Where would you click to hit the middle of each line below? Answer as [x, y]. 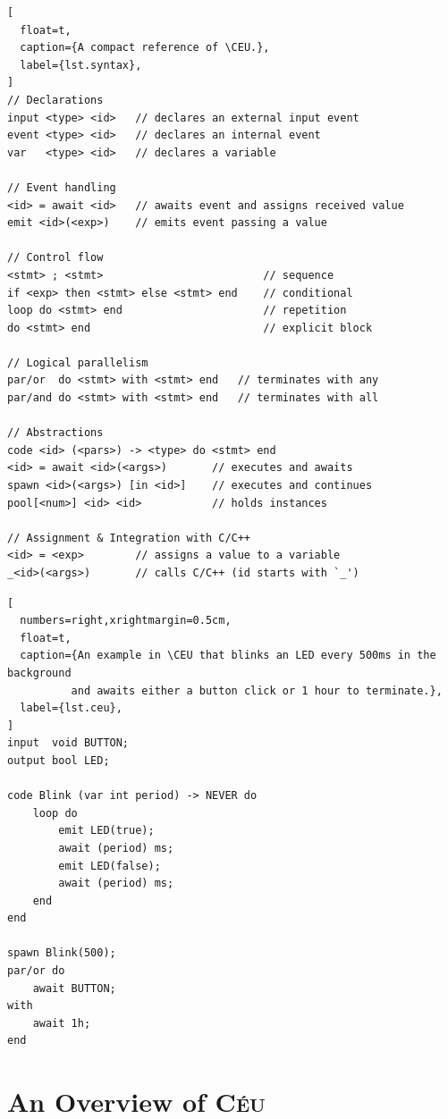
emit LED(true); [106, 831]
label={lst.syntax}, [81, 65]
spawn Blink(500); [62, 953]
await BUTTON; [74, 988]
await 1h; [62, 1023]
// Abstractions [55, 433]
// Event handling [62, 187]
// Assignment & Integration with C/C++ [129, 538]
